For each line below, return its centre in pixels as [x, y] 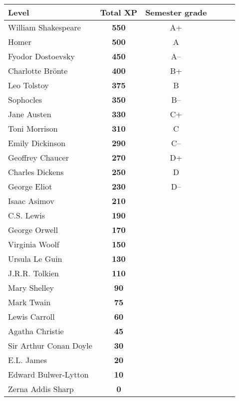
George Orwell [33, 230]
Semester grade [176, 12]
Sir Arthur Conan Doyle [50, 345]
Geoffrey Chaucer [38, 157]
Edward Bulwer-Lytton [48, 374]
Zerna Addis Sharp [41, 389]
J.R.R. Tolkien [34, 273]
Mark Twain [29, 302]
